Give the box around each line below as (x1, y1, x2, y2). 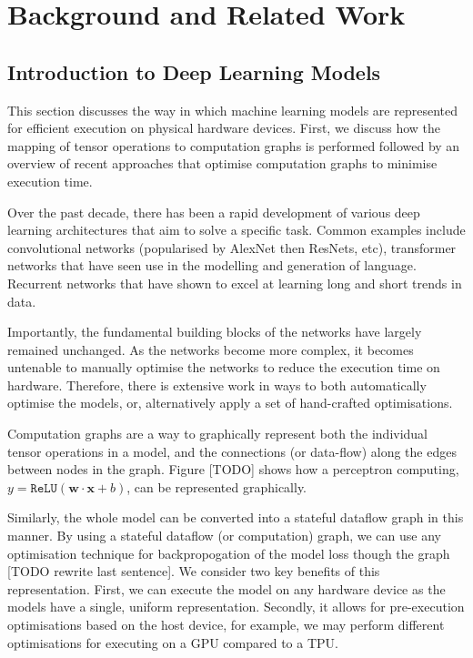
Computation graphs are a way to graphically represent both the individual (7, 424, 428, 443)
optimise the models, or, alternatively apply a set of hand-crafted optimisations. (7, 393, 453, 412)
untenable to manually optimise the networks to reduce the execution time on (7, 358, 440, 377)
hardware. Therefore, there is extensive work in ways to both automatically (7, 375, 427, 394)
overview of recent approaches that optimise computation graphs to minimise (7, 154, 438, 173)
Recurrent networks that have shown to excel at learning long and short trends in (7, 273, 462, 292)
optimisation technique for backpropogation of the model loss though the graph (7, 543, 450, 562)
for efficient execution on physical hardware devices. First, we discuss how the (7, 118, 440, 137)
